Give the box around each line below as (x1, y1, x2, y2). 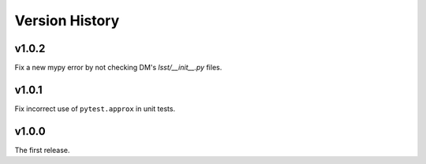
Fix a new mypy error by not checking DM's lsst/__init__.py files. (14, 63, 222, 73)
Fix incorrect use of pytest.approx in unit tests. (14, 103, 176, 114)
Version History (14, 12, 120, 29)
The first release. (14, 145, 70, 155)
